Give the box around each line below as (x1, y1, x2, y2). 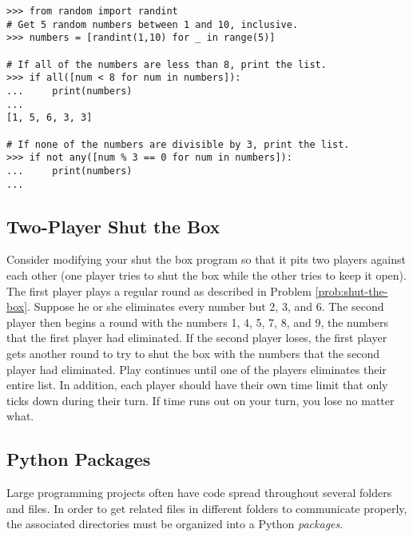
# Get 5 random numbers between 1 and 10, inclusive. (6, 18, 299, 30)
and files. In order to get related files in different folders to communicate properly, (6, 499, 407, 516)
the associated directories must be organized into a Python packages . (6, 515, 344, 532)
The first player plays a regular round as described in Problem (6, 282, 312, 299)
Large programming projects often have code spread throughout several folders (6, 484, 392, 501)
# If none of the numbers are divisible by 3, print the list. (6, 138, 350, 150)
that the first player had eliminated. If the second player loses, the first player (6, 329, 387, 346)
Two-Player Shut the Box (6, 213, 220, 238)
